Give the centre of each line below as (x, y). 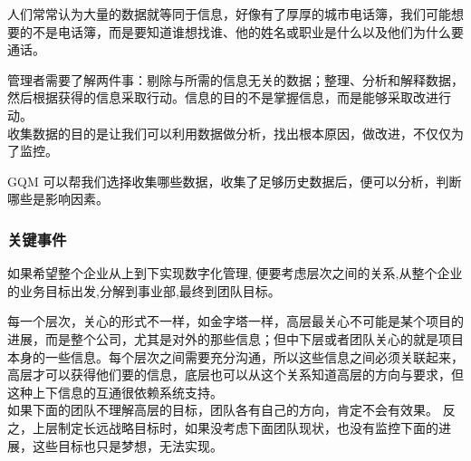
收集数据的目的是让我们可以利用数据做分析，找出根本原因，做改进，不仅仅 (229, 133)
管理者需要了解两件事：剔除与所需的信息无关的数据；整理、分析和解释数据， (235, 79)
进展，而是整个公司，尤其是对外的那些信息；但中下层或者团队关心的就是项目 (235, 338)
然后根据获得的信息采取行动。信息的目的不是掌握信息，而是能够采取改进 (223, 97)
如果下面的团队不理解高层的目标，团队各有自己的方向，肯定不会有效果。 (223, 410)
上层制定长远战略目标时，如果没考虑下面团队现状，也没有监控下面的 (235, 427)
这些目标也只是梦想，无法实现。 (127, 445)
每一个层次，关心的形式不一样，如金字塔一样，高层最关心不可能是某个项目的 (235, 321)
